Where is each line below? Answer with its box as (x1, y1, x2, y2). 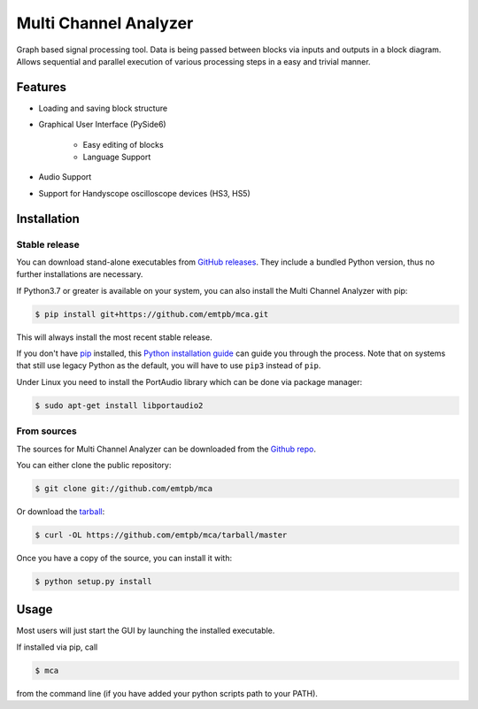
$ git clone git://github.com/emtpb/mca (35, 483, 212, 493)
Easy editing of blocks (82, 139, 164, 150)
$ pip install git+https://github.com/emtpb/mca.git (35, 309, 269, 319)
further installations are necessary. (16, 269, 143, 280)
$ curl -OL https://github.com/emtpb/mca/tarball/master (35, 529, 288, 540)
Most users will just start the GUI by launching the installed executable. (16, 625, 275, 636)
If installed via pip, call (16, 642, 98, 652)
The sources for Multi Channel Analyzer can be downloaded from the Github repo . (16, 443, 317, 454)
